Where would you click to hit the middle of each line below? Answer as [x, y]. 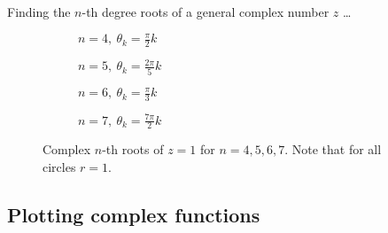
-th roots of [133, 149]
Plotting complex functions [134, 215]
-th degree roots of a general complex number [206, 12]
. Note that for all [333, 149]
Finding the [39, 12]
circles [59, 167]
